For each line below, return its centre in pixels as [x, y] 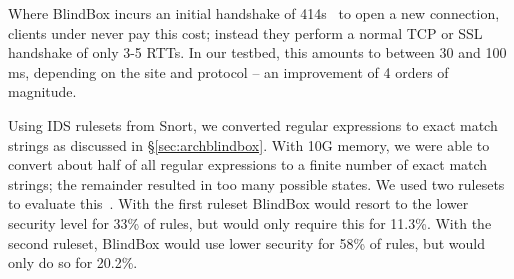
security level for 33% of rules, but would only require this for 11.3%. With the [250, 222]
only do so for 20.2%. [73, 262]
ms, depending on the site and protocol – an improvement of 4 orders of [228, 71]
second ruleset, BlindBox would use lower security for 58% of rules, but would [246, 242]
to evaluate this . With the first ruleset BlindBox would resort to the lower [238, 203]
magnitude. [42, 91]
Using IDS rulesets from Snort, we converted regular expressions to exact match [253, 124]
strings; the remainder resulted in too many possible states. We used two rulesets [256, 183]
